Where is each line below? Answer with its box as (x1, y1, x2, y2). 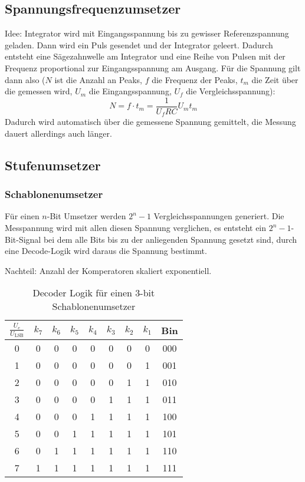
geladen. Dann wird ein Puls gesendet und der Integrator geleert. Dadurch (5, 38, 273, 51)
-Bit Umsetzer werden (47, 210, 126, 222)
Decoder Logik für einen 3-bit (32, 286, 155, 300)
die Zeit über (251, 73, 299, 85)
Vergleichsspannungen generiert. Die (153, 210, 284, 222)
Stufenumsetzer (5, 156, 101, 174)
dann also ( (5, 73, 45, 85)
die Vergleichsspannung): (186, 85, 276, 97)
